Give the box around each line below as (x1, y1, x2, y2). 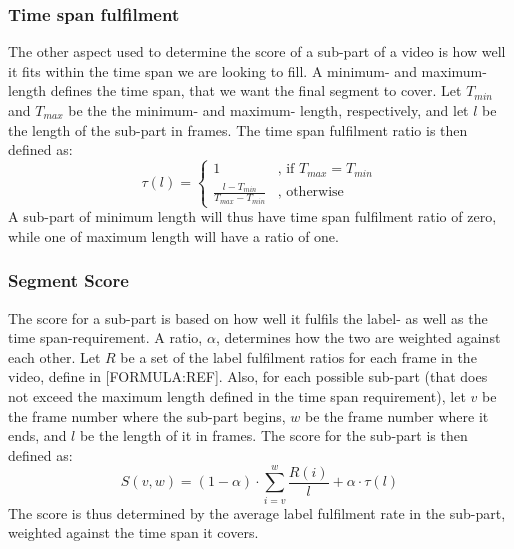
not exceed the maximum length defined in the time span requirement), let (8, 386, 466, 406)
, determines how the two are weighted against (215, 327, 501, 348)
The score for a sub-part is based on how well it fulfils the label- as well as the (8, 307, 488, 328)
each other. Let (8, 346, 101, 367)
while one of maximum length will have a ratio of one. (8, 225, 339, 246)
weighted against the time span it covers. (8, 522, 259, 543)
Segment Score (8, 268, 129, 293)
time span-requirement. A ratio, (8, 327, 203, 348)
